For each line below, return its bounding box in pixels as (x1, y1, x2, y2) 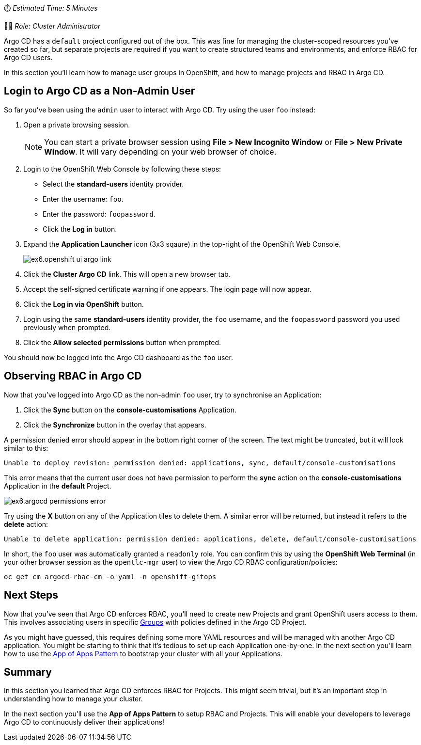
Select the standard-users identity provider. (43, 179, 184, 188)
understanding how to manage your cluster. (4, 695, 143, 703)
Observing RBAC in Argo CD (4, 370, 142, 382)
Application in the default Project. (4, 481, 111, 490)
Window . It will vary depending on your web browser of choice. (44, 146, 277, 157)
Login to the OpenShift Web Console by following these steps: (23, 164, 221, 173)
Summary (4, 666, 52, 678)
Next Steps (4, 589, 58, 602)
